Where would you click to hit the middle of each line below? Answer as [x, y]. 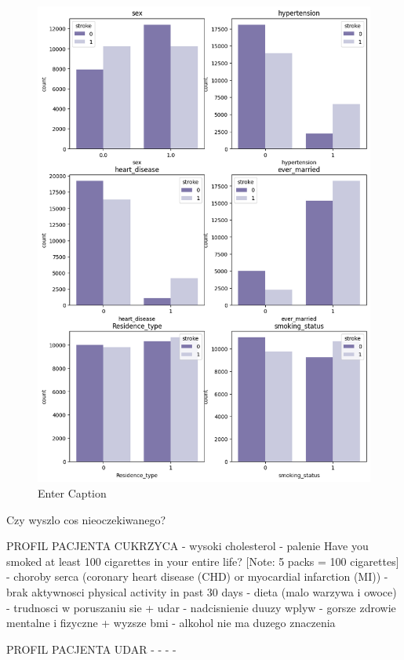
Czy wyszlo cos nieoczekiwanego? [86, 519]
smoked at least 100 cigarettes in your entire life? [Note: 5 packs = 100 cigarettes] [203, 561]
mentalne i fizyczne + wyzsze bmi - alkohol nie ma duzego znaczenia [171, 623]
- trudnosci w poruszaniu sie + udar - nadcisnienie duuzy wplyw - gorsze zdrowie [201, 607]
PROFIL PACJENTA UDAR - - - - [91, 649]
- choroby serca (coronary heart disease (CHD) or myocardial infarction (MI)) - [197, 576]
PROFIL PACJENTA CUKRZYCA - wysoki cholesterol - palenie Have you [187, 546]
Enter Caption [72, 492]
